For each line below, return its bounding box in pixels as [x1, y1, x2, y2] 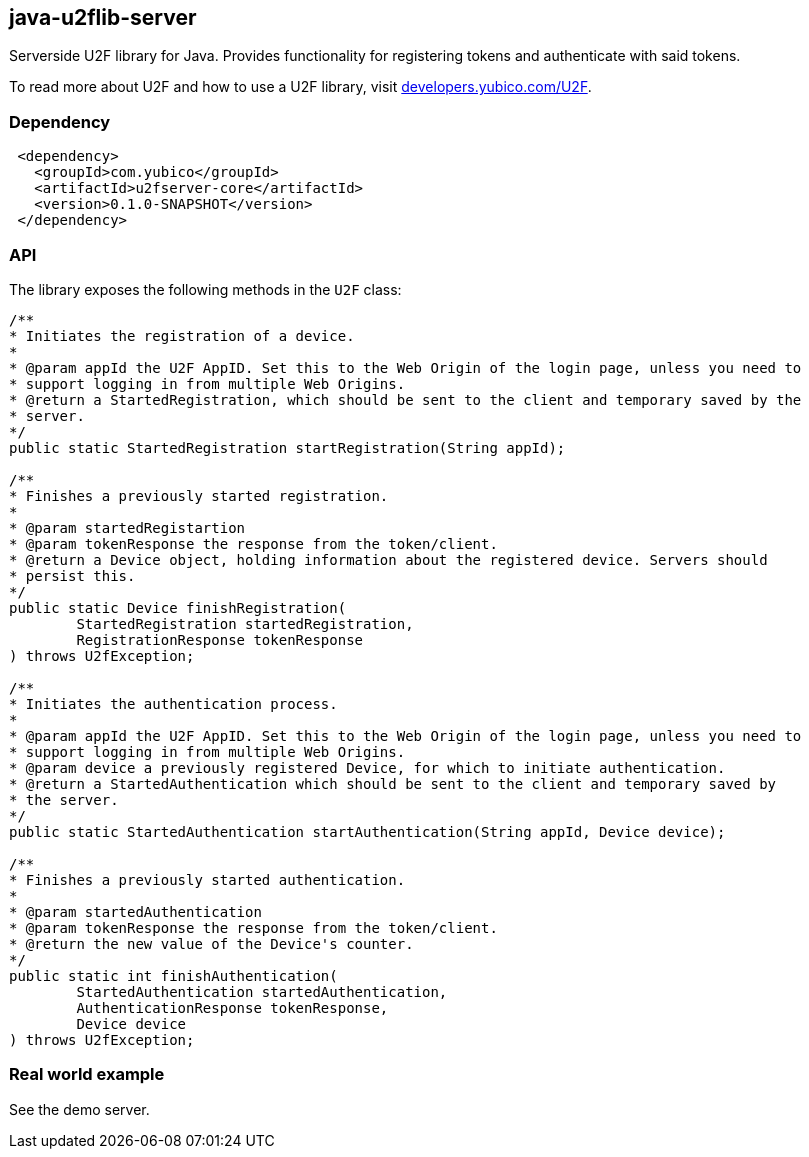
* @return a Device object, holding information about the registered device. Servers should [9, 551, 768, 568]
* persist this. [9, 567, 136, 584]
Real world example [9, 1064, 165, 1085]
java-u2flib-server [9, 5, 197, 30]
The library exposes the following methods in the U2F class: [9, 280, 402, 298]
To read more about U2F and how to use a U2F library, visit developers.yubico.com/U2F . [9, 78, 592, 96]
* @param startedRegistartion [9, 519, 246, 536]
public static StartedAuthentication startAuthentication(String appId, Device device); [9, 823, 726, 840]
